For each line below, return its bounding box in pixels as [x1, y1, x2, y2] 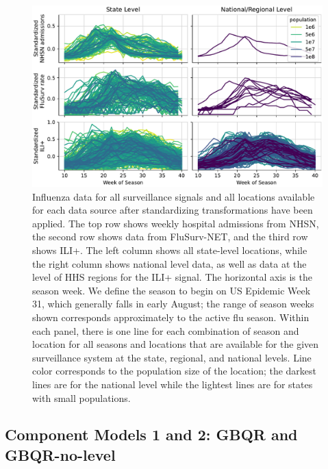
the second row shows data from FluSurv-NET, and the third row [32, 229, 308, 244]
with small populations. [32, 390, 131, 405]
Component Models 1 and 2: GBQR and [5, 424, 298, 445]
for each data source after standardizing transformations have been [32, 203, 313, 217]
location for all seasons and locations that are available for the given [32, 337, 319, 351]
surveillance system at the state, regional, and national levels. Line [32, 350, 312, 364]
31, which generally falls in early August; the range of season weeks [32, 296, 314, 311]
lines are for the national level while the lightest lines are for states [32, 377, 313, 391]
